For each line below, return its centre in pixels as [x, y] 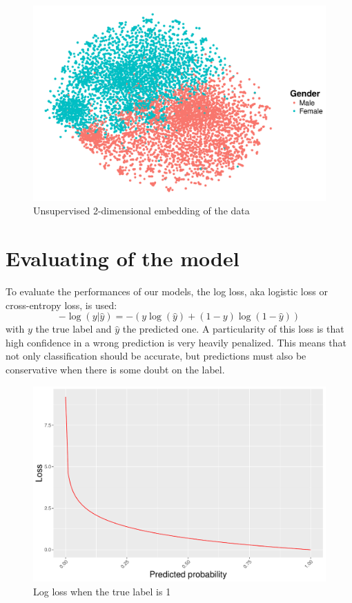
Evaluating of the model [123, 258]
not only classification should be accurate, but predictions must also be [156, 356]
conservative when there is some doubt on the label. [115, 370]
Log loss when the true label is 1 [102, 592]
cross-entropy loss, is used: [61, 305]
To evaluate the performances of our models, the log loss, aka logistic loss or [167, 291]
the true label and [74, 329]
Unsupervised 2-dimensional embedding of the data [141, 211]
